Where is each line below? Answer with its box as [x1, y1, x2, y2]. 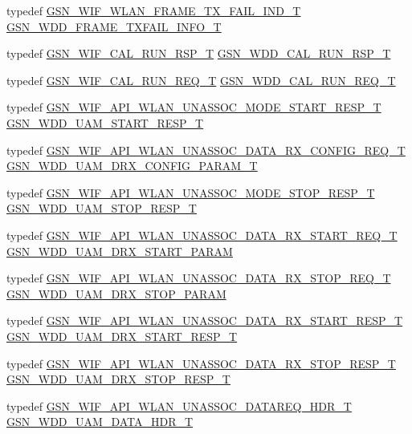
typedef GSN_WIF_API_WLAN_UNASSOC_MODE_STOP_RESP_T [6, 184, 375, 201]
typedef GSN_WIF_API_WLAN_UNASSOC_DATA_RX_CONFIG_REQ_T [6, 141, 406, 158]
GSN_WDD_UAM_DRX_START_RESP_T [6, 327, 238, 344]
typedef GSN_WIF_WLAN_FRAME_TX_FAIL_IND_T [6, 2, 301, 18]
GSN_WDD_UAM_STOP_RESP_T [6, 200, 197, 217]
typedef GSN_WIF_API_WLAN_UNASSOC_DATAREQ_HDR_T [6, 397, 352, 414]
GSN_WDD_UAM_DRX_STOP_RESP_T [6, 371, 230, 387]
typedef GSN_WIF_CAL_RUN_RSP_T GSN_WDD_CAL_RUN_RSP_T [6, 45, 391, 62]
